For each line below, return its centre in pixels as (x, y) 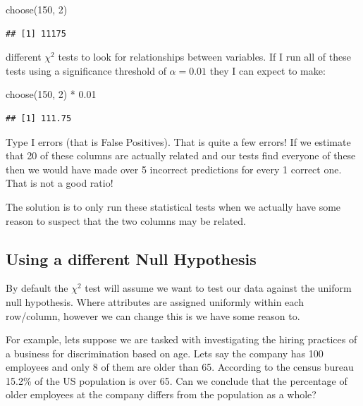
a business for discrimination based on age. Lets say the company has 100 (165, 353)
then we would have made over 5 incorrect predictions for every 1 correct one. (174, 169)
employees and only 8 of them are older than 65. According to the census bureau (180, 367)
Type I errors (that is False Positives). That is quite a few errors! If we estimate (178, 141)
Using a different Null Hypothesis (131, 258)
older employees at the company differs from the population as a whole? (161, 394)
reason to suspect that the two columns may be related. (126, 220)
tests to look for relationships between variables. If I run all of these (204, 57)
